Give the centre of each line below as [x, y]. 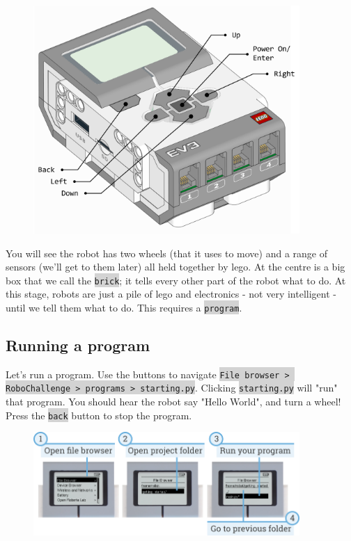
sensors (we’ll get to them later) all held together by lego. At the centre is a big [175, 267]
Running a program [78, 345]
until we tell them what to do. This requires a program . [124, 307]
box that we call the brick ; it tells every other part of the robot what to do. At [176, 280]
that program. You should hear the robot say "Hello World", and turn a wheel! [173, 402]
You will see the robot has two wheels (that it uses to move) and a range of [167, 253]
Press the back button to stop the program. [99, 415]
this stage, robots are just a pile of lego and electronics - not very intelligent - [171, 294]
